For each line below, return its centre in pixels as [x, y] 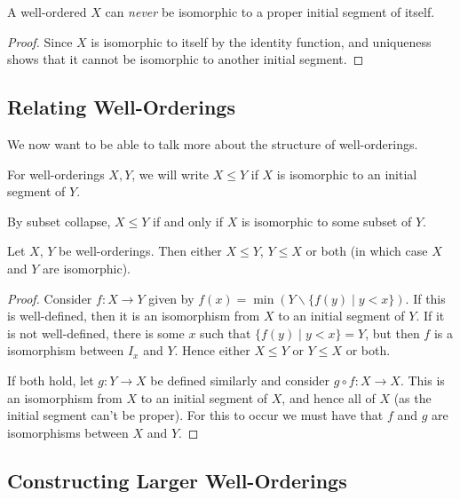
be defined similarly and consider [240, 380]
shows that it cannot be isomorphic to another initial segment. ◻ [186, 59]
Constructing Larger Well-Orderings [177, 480]
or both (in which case [367, 251]
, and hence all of [329, 397]
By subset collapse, [59, 221]
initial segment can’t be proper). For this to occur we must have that [195, 415]
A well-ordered [47, 12]
